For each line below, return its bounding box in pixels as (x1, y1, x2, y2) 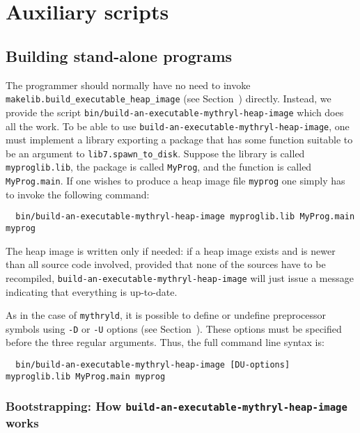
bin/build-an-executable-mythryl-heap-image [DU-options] (15, 360, 290, 370)
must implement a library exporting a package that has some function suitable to (6, 132, 353, 147)
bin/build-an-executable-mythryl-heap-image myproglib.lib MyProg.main (15, 212, 355, 222)
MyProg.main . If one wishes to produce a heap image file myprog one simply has (6, 173, 345, 188)
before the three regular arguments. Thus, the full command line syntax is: (6, 335, 324, 349)
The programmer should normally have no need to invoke (6, 77, 251, 92)
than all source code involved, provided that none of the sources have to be (6, 257, 326, 271)
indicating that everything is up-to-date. (6, 284, 178, 299)
